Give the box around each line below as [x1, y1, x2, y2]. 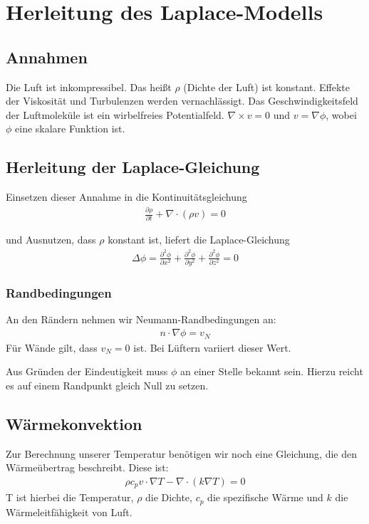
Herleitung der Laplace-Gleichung [6, 156, 260, 178]
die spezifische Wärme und [207, 490, 323, 505]
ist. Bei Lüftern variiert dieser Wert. [133, 340, 291, 355]
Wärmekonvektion [6, 412, 142, 434]
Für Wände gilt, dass [6, 340, 98, 355]
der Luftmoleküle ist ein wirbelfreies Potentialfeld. [6, 107, 224, 122]
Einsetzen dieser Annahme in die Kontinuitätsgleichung [6, 189, 247, 204]
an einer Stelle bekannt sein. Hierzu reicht [180, 364, 363, 379]
